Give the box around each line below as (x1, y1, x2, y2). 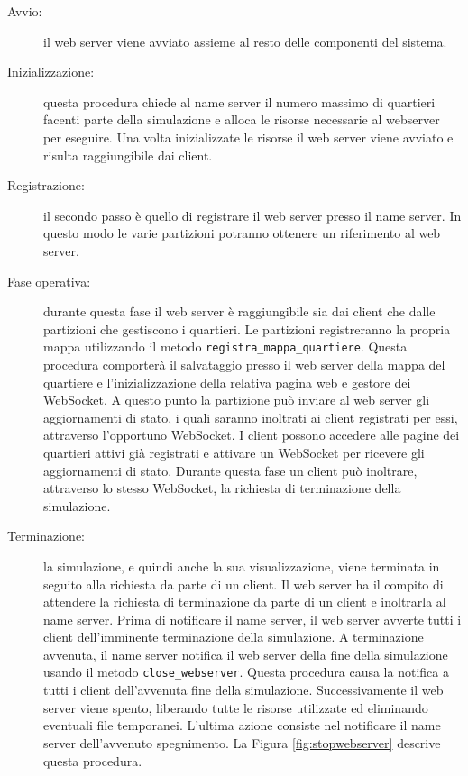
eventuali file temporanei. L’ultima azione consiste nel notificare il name (43, 716, 441, 735)
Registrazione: (7, 176, 85, 195)
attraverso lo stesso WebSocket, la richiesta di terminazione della (43, 479, 401, 498)
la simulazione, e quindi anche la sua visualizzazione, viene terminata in (43, 556, 440, 575)
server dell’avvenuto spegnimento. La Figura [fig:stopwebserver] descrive (43, 733, 441, 752)
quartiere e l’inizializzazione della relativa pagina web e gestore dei (43, 372, 411, 391)
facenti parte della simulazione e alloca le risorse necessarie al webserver (43, 110, 440, 129)
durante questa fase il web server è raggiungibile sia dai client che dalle (43, 302, 436, 321)
